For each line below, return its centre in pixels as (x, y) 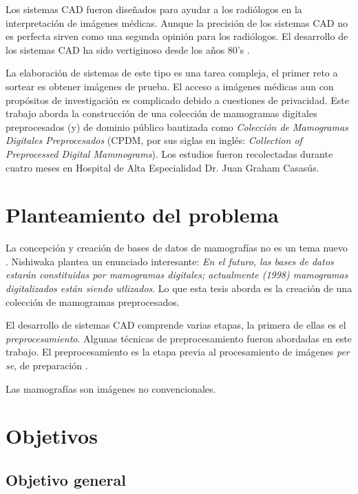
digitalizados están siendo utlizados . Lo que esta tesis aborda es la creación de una (179, 288)
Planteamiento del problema (142, 215)
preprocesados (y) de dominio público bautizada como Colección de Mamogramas (177, 126)
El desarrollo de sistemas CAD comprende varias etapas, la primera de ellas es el (176, 325)
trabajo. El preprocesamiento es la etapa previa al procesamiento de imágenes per (178, 352)
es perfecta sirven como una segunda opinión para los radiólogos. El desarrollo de (177, 36)
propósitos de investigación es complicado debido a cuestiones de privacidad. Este (177, 100)
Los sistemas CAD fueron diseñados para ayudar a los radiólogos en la (154, 9)
